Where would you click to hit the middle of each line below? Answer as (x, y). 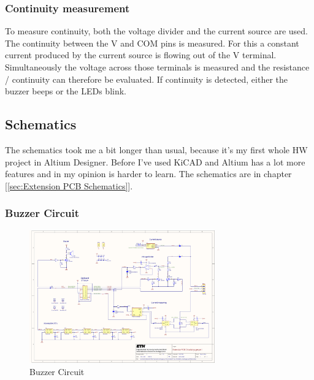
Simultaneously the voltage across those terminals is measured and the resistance (157, 67)
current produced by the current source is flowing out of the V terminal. (141, 55)
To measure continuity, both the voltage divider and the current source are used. (156, 31)
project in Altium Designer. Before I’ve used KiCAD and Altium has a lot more (155, 161)
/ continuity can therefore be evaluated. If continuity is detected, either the (147, 79)
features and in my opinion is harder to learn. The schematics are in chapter (148, 174)
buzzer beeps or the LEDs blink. (66, 91)
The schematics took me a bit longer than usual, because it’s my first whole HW (156, 149)
